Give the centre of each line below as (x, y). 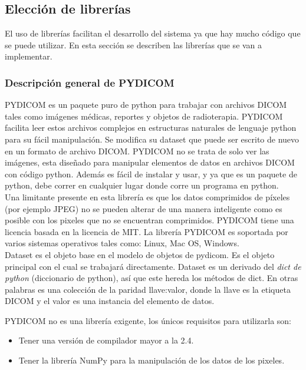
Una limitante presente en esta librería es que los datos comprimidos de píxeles (147, 196)
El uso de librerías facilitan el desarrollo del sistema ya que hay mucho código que (153, 33)
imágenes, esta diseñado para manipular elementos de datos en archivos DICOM (150, 162)
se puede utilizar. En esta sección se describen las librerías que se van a (134, 44)
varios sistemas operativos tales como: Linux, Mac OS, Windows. (122, 243)
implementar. (29, 56)
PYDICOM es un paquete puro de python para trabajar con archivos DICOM (146, 105)
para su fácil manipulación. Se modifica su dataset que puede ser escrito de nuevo (152, 139)
